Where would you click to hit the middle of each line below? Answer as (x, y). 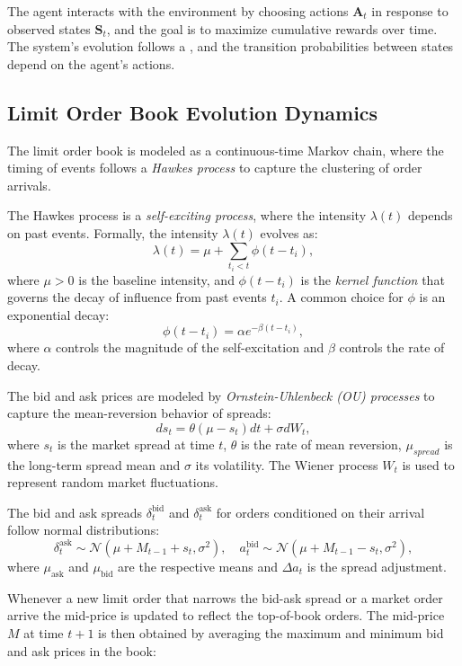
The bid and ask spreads (75, 512)
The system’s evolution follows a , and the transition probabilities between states (231, 46)
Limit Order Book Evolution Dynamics (193, 112)
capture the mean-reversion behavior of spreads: (139, 413)
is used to (428, 464)
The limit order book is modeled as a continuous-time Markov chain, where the (226, 150)
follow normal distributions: (84, 530)
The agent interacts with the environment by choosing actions (178, 11)
